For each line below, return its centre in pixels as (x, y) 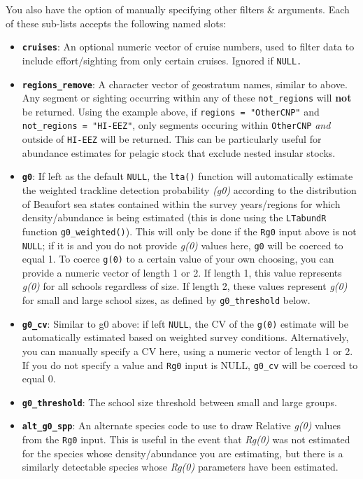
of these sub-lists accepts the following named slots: (116, 23)
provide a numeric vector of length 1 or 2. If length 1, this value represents (182, 272)
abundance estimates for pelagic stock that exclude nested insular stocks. (179, 152)
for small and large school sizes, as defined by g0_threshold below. (166, 300)
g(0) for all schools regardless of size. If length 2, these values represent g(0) (185, 286)
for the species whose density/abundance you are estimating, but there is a (183, 453)
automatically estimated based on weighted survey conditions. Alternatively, (185, 337)
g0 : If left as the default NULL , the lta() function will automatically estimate (187, 176)
